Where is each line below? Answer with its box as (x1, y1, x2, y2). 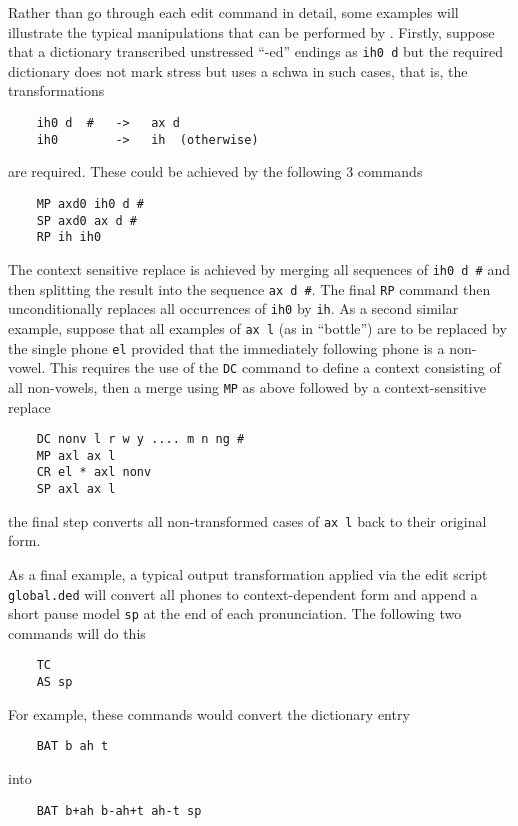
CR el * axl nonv (36, 465, 152, 480)
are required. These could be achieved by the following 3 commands (8, 161, 423, 182)
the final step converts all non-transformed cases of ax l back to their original (8, 510, 487, 531)
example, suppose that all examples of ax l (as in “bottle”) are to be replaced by (8, 317, 507, 338)
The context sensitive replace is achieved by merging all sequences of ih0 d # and (8, 258, 511, 279)
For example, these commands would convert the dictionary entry (8, 703, 410, 724)
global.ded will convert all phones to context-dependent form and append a (8, 583, 478, 604)
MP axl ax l (36, 448, 116, 463)
